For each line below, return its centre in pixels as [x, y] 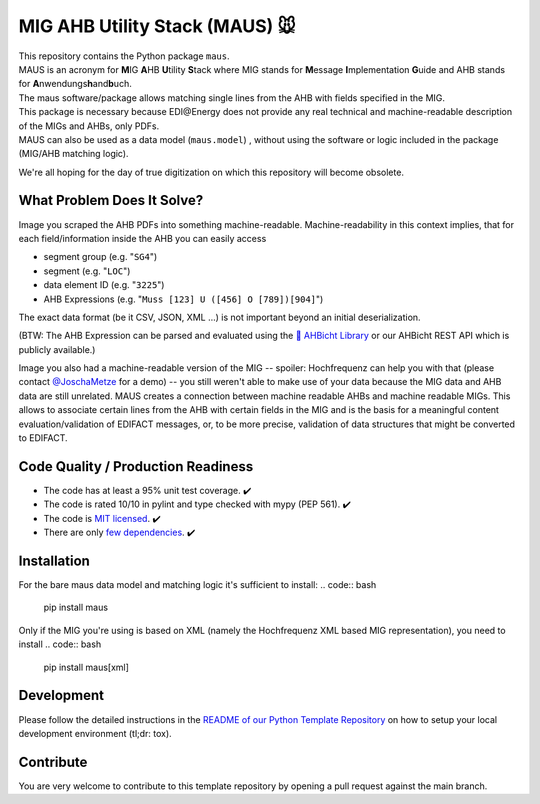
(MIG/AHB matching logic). [73, 154]
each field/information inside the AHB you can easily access [142, 238]
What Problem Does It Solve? [111, 200]
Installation [54, 560]
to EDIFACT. [43, 438]
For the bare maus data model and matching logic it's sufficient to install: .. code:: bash [197, 585]
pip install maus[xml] [86, 667]
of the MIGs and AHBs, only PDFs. [89, 126]
